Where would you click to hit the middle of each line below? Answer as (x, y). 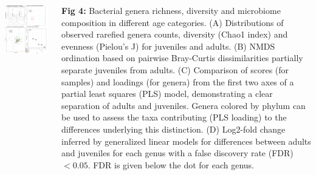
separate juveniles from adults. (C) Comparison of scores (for (175, 69)
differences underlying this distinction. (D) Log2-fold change (173, 129)
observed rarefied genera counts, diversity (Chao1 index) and (175, 34)
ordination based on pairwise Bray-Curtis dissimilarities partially (182, 58)
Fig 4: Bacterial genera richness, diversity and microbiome (171, 10)
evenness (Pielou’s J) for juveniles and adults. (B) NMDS (168, 46)
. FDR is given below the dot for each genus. (171, 164)
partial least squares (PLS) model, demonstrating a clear (167, 94)
